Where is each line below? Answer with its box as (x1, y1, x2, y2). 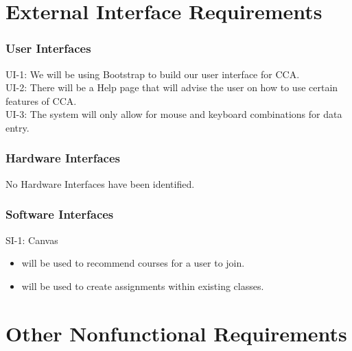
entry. (5, 120, 30, 134)
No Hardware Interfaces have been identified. (5, 176, 195, 191)
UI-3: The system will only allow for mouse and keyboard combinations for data (5, 107, 342, 121)
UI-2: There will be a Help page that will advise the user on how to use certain (5, 80, 338, 95)
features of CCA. (5, 93, 77, 108)
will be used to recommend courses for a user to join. (21, 256, 245, 270)
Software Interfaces (5, 206, 114, 223)
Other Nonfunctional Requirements (5, 319, 347, 347)
